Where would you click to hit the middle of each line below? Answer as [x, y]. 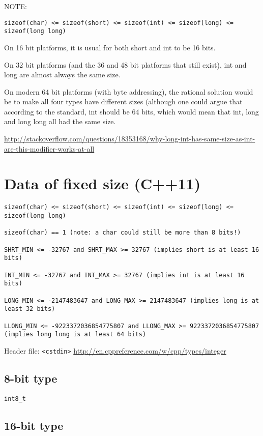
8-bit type [31, 378]
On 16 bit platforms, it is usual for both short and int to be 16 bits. [110, 47]
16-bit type [34, 425]
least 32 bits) [30, 309]
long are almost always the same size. [62, 75]
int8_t [15, 399]
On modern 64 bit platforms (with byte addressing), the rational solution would [129, 91]
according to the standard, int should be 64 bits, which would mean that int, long [131, 111]
